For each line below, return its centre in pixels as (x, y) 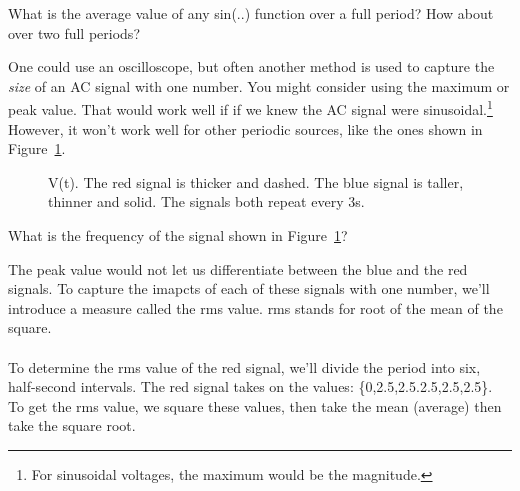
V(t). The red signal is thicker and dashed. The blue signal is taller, (256, 181)
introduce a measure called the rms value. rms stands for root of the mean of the (255, 307)
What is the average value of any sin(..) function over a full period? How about (251, 13)
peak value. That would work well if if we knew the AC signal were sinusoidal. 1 (250, 108)
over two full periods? (74, 32)
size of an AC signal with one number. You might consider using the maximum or (259, 85)
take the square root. (72, 425)
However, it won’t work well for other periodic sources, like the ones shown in (245, 128)
